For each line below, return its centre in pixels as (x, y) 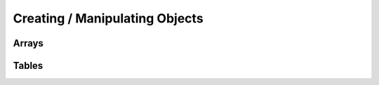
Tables (28, 66)
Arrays (28, 43)
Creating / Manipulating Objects (108, 18)
